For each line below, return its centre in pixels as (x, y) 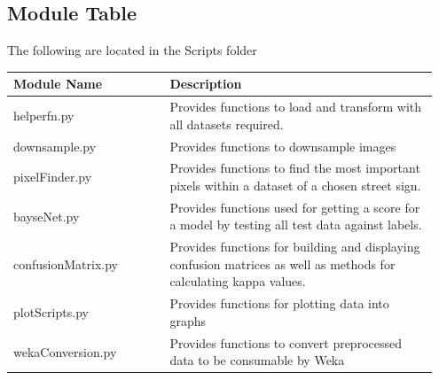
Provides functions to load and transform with (296, 107)
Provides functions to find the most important (295, 168)
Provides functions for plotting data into (279, 303)
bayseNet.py (47, 216)
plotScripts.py (51, 312)
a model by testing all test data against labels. (296, 225)
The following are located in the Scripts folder (132, 50)
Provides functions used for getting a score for (295, 207)
